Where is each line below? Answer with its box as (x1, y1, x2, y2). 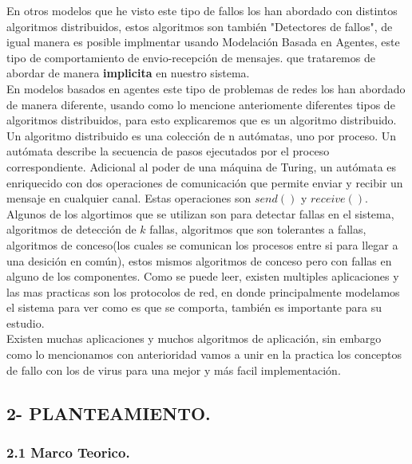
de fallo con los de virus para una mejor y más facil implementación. (6, 361, 341, 378)
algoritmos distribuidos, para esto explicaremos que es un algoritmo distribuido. (6, 112, 397, 128)
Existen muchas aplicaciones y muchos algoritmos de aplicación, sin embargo (6, 330, 382, 347)
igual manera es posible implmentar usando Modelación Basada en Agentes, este (6, 33, 400, 50)
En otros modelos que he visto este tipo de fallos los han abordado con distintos (6, 2, 398, 18)
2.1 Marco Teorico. (6, 442, 130, 462)
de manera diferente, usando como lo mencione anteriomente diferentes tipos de (6, 96, 395, 112)
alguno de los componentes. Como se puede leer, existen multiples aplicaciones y (6, 268, 399, 285)
